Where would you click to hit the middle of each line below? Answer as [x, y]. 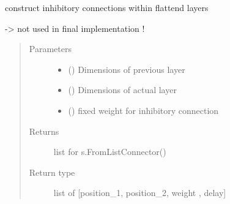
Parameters [50, 49]
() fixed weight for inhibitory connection [143, 110]
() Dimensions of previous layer [127, 69]
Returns [44, 131]
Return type [52, 172]
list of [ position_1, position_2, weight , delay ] [140, 193]
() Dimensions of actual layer [122, 90]
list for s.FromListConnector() [110, 152]
